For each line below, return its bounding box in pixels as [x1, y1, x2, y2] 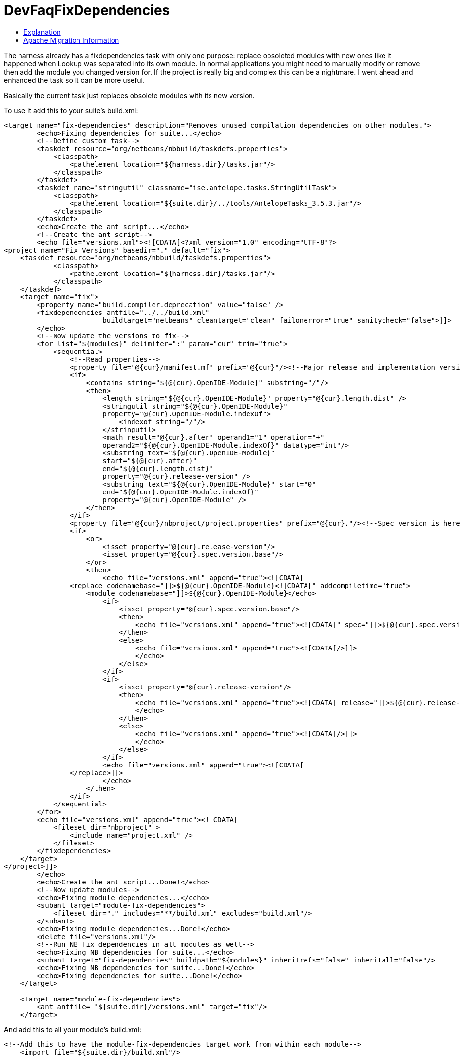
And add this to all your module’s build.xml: [4, 1025, 141, 1034]
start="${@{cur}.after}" [102, 456, 197, 465]
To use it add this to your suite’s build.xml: [4, 106, 138, 115]
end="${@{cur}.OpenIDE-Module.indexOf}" [102, 488, 259, 496]
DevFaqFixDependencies [4, 2, 170, 19]
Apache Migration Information [23, 36, 119, 44]
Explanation [23, 27, 61, 36]
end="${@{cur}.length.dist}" [102, 464, 213, 472]
